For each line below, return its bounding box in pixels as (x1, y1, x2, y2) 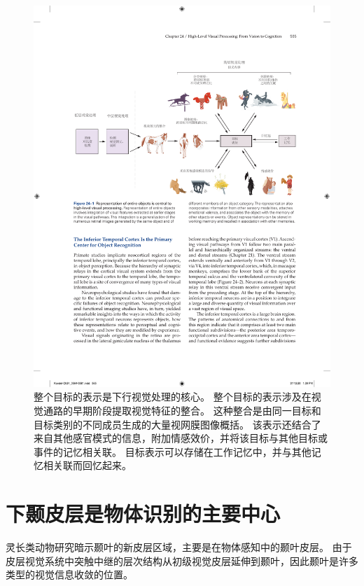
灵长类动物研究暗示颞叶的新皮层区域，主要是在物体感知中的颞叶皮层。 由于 (6, 540, 352, 554)
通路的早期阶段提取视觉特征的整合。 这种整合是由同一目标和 (43, 403, 321, 417)
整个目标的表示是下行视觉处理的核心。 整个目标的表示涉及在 (34, 389, 311, 404)
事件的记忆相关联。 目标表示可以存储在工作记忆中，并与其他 (34, 444, 311, 459)
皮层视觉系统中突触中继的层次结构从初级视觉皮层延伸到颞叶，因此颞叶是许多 (6, 553, 358, 568)
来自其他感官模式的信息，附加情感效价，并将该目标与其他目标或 (34, 431, 328, 445)
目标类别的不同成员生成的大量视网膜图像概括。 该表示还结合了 (34, 417, 321, 431)
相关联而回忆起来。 (43, 458, 132, 473)
